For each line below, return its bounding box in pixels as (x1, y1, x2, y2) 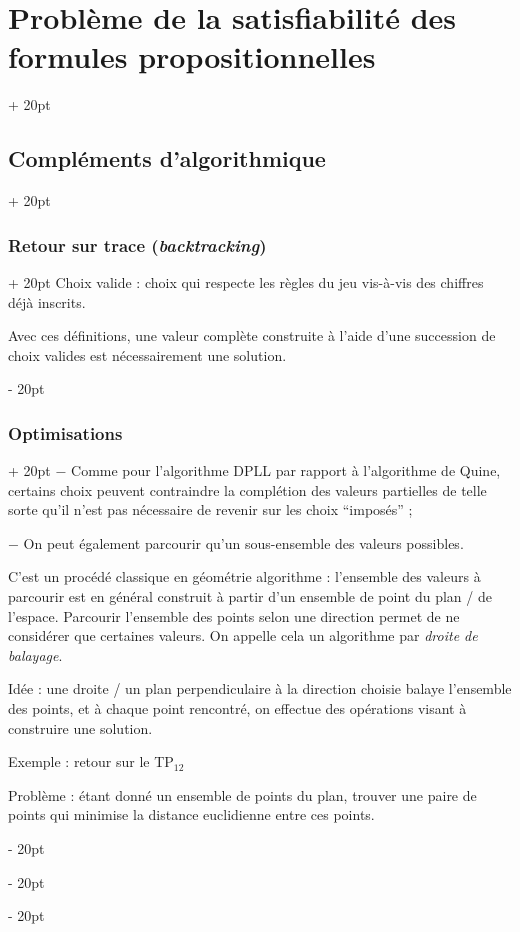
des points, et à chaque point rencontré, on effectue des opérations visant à (8, 698, 467, 719)
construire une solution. (8, 717, 153, 738)
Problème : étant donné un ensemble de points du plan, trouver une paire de (8, 784, 477, 805)
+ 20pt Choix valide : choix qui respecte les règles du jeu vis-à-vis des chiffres (8, 271, 484, 292)
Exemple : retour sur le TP (8, 751, 174, 772)
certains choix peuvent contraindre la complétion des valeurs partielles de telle (8, 479, 487, 500)
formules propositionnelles (8, 36, 376, 77)
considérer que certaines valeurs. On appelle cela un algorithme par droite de (8, 625, 478, 646)
